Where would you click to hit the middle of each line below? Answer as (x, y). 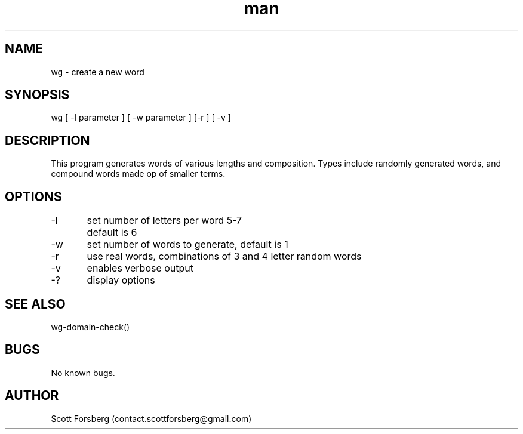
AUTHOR (32, 396)
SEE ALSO (35, 304)
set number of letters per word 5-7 (164, 221)
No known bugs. (83, 373)
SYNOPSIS (37, 95)
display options (121, 280)
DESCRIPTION (47, 140)
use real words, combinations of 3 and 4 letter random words (224, 256)
